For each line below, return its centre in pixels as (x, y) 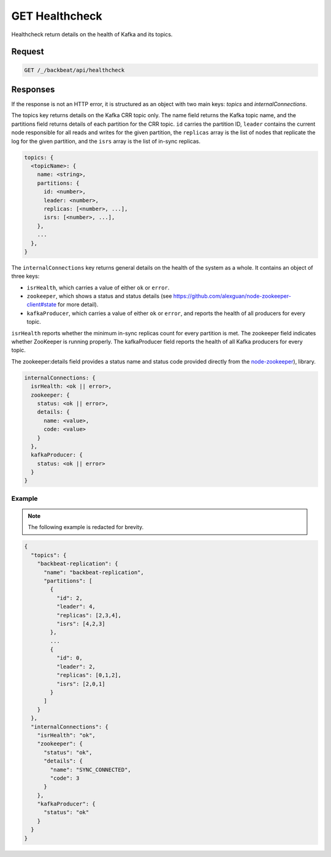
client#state (42, 305)
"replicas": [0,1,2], (89, 675)
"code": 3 (65, 778)
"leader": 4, (76, 607)
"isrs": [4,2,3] (81, 623)
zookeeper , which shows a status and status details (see (99, 296)
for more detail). (78, 305)
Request (28, 52)
